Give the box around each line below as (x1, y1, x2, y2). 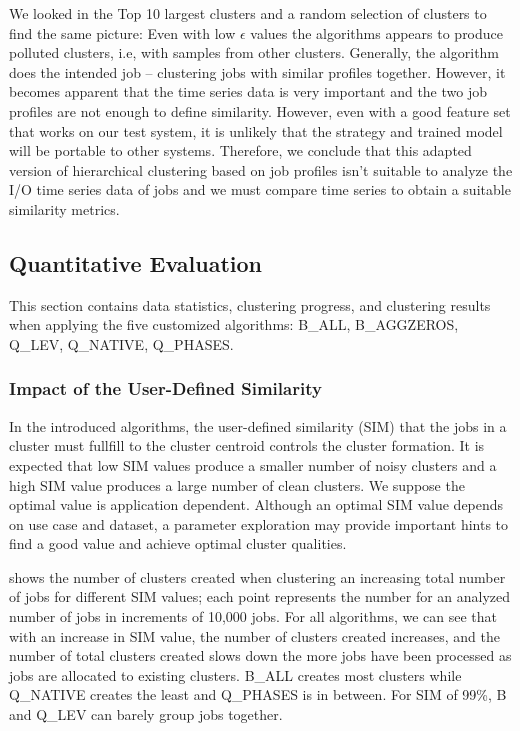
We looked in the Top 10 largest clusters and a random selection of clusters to (9, 3, 487, 23)
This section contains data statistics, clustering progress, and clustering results (9, 294, 491, 315)
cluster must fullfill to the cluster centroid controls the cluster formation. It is (9, 435, 485, 456)
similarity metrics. (9, 198, 120, 219)
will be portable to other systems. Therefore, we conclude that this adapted (9, 140, 472, 161)
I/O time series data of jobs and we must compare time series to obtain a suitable (9, 179, 511, 200)
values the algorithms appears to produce (250, 22, 504, 43)
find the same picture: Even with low (9, 22, 236, 43)
